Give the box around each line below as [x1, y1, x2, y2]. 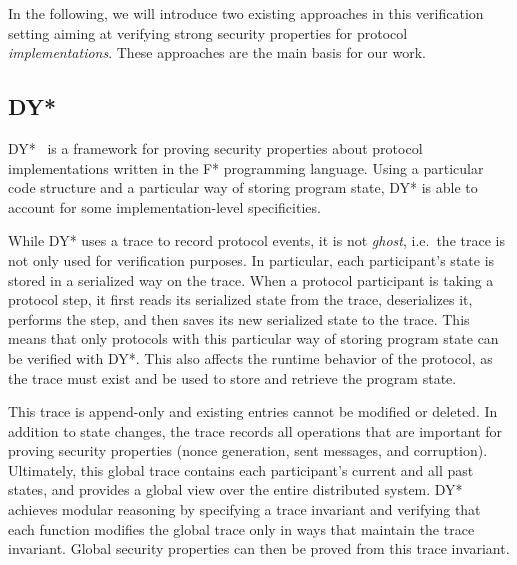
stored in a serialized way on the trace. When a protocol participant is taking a [8, 269, 494, 290]
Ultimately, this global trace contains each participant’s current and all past [8, 459, 474, 480]
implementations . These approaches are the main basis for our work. [8, 42, 427, 63]
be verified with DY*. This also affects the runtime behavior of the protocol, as [8, 347, 493, 368]
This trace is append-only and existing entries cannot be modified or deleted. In [8, 401, 498, 422]
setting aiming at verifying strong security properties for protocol [8, 22, 408, 43]
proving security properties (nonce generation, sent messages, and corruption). [8, 440, 488, 461]
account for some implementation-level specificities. [8, 196, 321, 217]
